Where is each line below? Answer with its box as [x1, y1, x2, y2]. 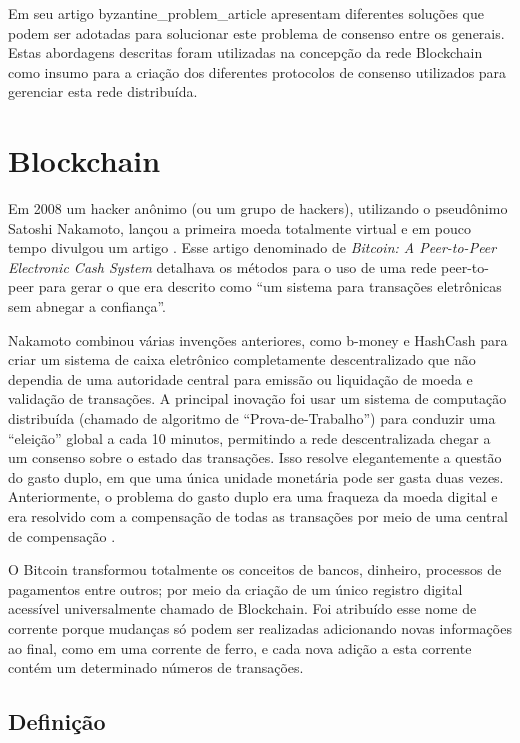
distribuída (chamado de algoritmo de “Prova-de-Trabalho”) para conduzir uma [8, 408, 496, 429]
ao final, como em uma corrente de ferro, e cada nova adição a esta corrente [8, 637, 472, 658]
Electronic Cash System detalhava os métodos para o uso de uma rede [8, 256, 437, 277]
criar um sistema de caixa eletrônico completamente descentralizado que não [8, 349, 476, 370]
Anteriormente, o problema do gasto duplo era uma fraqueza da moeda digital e [8, 486, 498, 507]
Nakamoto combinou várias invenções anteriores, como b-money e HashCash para [8, 329, 508, 350]
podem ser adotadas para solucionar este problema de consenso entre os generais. [8, 22, 505, 43]
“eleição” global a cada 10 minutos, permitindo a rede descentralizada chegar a [8, 427, 491, 448]
